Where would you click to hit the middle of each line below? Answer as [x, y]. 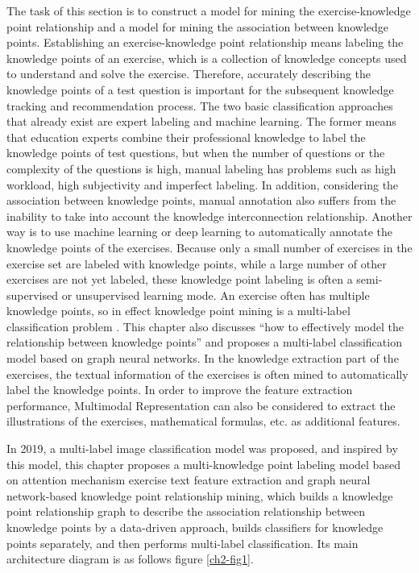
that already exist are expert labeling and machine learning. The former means [201, 121]
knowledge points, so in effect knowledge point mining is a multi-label [178, 311]
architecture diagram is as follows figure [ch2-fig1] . [130, 559]
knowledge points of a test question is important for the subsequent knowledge [200, 89]
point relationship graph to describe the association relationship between [186, 511]
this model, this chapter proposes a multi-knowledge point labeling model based [203, 464]
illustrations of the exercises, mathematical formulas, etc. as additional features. [203, 421]
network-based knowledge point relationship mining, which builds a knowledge [200, 495]
